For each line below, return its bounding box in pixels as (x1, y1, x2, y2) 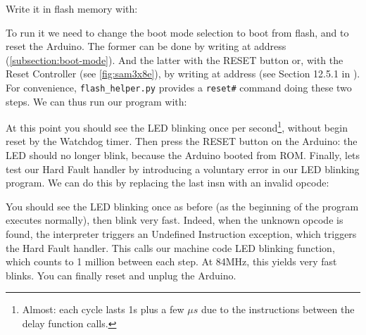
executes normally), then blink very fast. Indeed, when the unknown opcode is (6, 213, 343, 227)
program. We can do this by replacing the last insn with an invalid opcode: (6, 175, 329, 190)
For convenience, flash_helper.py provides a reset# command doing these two (6, 80, 352, 94)
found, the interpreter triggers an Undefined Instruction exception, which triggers (6, 227, 357, 241)
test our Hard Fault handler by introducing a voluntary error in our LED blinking (6, 161, 360, 176)
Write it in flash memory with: (6, 1, 138, 15)
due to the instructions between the (201, 302, 355, 317)
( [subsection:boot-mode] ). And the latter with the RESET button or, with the (6, 52, 343, 67)
